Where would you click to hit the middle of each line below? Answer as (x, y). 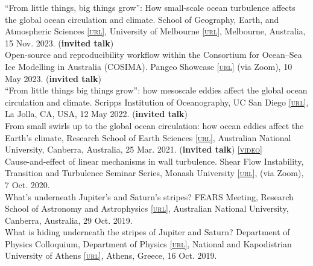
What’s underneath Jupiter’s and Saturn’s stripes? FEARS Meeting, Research (149, 196)
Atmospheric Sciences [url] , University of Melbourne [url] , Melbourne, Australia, (155, 31)
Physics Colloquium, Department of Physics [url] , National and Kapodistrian (148, 243)
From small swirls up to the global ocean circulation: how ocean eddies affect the (154, 125)
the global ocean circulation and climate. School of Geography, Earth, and (142, 19)
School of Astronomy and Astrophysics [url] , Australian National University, (147, 208)
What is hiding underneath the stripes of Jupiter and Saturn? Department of (147, 232)
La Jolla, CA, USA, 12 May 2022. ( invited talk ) (96, 114)
